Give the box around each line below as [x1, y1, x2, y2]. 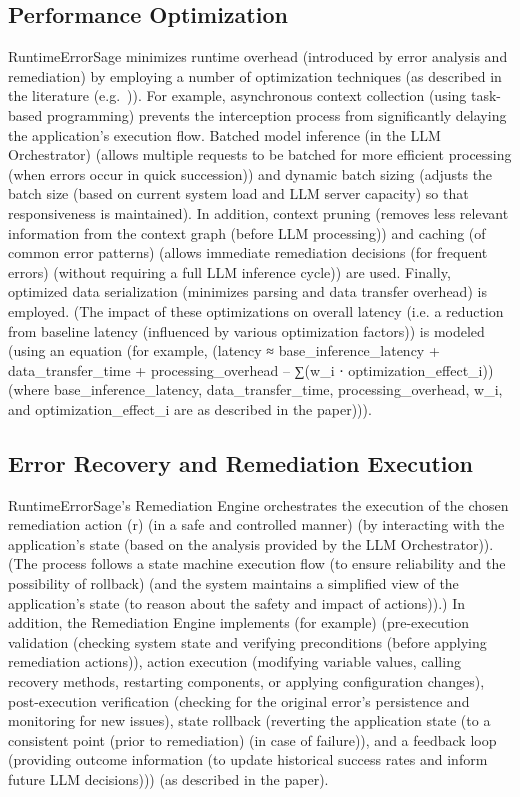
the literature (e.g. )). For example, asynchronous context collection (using [8, 85, 467, 106]
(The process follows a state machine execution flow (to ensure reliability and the [8, 553, 506, 574]
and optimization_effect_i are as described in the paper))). [8, 398, 372, 419]
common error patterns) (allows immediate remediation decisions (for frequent [8, 242, 488, 263]
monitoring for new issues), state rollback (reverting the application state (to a [8, 710, 491, 731]
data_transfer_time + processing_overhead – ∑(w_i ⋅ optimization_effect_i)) [8, 359, 494, 380]
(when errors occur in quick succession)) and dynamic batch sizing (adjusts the [8, 163, 493, 184]
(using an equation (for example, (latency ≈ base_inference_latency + [8, 340, 440, 361]
